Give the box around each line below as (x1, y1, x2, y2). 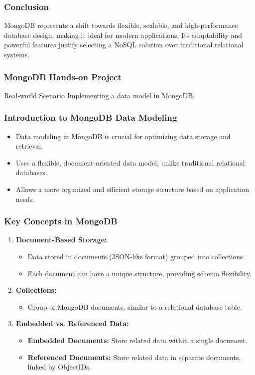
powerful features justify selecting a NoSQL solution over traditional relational (4, 39, 244, 50)
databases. (15, 167, 47, 178)
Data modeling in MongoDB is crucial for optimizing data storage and (15, 131, 231, 141)
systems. (4, 49, 30, 59)
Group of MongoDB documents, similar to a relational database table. (27, 301, 242, 312)
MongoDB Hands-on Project (4, 70, 122, 83)
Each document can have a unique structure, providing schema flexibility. (27, 268, 252, 278)
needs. (15, 193, 35, 204)
